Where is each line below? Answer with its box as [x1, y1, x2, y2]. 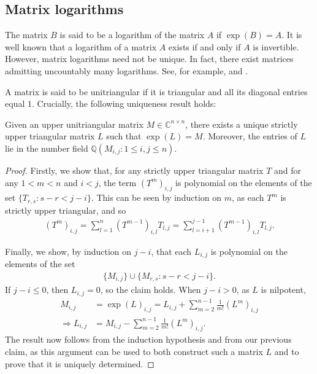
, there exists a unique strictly [185, 117, 298, 130]
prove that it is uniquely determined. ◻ [5, 357, 155, 370]
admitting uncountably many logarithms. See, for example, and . [5, 64, 248, 77]
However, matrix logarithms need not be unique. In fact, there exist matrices [5, 52, 294, 65]
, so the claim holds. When [100, 283, 201, 296]
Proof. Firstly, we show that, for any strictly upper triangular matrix [5, 163, 264, 176]
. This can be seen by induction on [91, 191, 222, 204]
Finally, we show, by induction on [5, 244, 132, 257]
